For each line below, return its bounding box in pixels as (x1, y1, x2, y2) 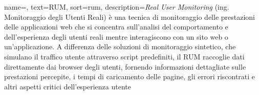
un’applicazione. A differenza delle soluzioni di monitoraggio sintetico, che (4, 41, 236, 52)
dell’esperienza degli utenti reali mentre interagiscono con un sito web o (4, 31, 228, 42)
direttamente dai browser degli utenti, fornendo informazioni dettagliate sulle (4, 61, 246, 72)
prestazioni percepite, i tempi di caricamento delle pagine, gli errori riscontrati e (4, 71, 255, 82)
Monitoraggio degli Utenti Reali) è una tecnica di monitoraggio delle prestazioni (4, 11, 255, 22)
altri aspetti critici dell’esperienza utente (4, 81, 131, 91)
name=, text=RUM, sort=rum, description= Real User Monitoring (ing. (4, 2, 229, 12)
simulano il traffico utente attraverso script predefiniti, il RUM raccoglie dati (4, 51, 245, 61)
